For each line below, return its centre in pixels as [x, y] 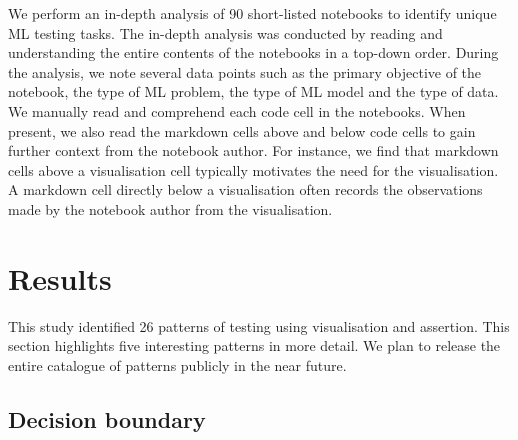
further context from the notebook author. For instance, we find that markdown [253, 150]
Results [60, 277]
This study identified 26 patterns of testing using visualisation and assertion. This [259, 325]
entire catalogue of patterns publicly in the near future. [177, 364]
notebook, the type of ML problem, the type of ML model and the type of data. [253, 91]
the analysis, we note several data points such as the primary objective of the [245, 71]
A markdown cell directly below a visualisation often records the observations [245, 189]
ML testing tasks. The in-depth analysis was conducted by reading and [225, 32]
